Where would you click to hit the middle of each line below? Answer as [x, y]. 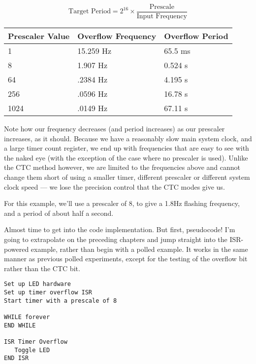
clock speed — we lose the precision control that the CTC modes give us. [114, 186]
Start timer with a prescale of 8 [61, 301]
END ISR [16, 358]
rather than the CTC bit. [42, 268]
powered [16, 249]
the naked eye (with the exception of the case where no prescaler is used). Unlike [126, 157]
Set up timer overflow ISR [48, 293]
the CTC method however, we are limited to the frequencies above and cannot [122, 167]
